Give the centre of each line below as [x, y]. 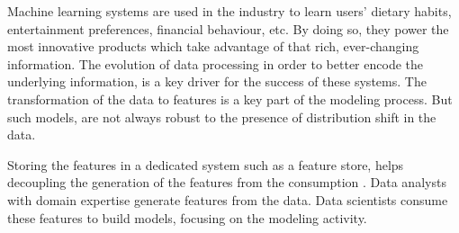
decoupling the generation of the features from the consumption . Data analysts [227, 182]
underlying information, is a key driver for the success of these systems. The [217, 81]
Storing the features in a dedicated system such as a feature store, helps [206, 164]
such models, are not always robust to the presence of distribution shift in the [222, 116]
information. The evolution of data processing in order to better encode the [215, 63]
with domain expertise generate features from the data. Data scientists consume [228, 199]
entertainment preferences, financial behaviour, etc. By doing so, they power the [228, 28]
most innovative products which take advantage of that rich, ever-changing [213, 46]
